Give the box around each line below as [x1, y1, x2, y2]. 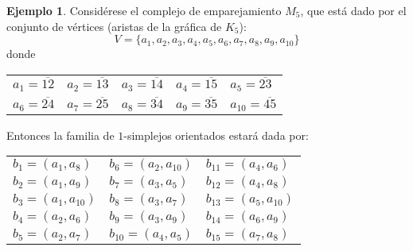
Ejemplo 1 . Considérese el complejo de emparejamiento [6, 2, 282, 18]
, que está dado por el [300, 2, 407, 18]
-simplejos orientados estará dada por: [123, 126, 309, 143]
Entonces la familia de [6, 126, 115, 143]
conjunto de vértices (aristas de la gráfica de [6, 17, 222, 34]
